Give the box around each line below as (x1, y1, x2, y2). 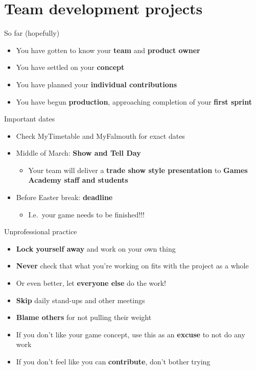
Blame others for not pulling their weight (16, 312, 152, 323)
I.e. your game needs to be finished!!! (28, 209, 145, 219)
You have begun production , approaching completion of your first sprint (16, 96, 252, 107)
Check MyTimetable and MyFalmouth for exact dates (16, 130, 185, 141)
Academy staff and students (28, 175, 128, 185)
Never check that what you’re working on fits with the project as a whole (16, 260, 249, 271)
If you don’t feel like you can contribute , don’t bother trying (16, 356, 211, 366)
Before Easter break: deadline (16, 192, 113, 203)
